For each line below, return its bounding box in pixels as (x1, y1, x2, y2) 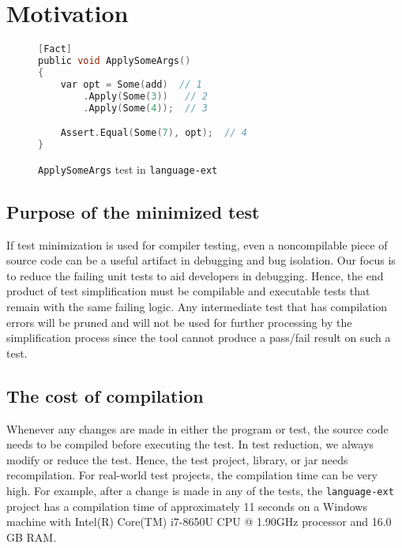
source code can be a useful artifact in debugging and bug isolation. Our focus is (6, 252, 396, 268)
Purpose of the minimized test (6, 199, 260, 223)
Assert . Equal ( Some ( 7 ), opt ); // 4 (60, 127, 247, 139)
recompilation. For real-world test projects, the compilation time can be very (6, 467, 378, 483)
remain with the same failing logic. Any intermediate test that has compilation (6, 298, 388, 315)
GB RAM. (6, 528, 57, 545)
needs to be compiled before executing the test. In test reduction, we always (6, 436, 374, 452)
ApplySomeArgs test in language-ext (38, 160, 218, 177)
